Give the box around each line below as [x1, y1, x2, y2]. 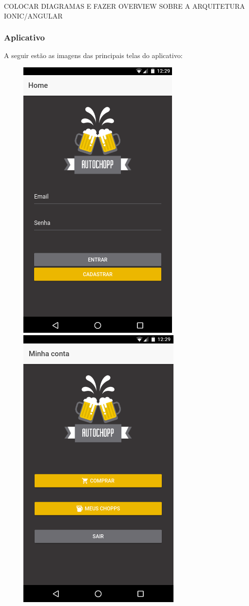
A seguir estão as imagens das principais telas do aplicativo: [4, 50, 183, 61]
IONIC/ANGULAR [4, 10, 63, 20]
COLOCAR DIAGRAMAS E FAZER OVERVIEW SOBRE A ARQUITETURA [4, 1, 245, 11]
